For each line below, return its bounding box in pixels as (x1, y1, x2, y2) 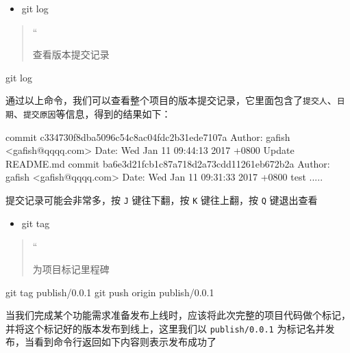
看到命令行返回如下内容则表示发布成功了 (34, 335, 216, 349)
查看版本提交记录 (32, 47, 110, 62)
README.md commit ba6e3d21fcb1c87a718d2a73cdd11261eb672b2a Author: (5, 156, 330, 170)
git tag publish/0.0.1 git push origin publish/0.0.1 (5, 285, 214, 299)
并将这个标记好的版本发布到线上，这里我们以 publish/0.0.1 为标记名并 (5, 321, 325, 335)
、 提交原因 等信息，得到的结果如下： (13, 107, 171, 121)
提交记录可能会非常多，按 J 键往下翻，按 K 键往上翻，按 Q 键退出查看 (5, 193, 318, 207)
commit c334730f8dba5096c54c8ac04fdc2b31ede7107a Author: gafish (5, 129, 290, 144)
